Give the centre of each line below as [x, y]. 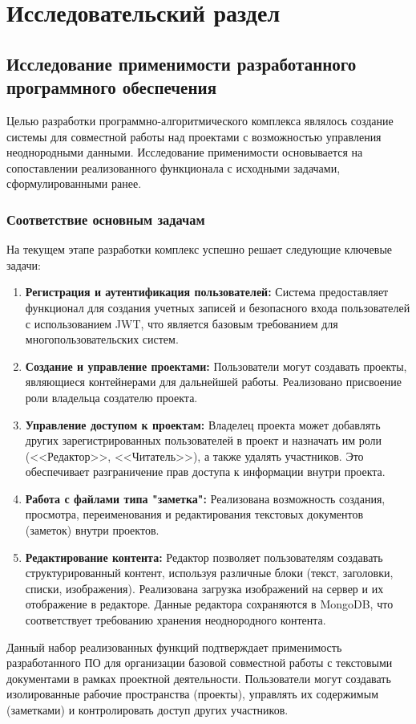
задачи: [24, 264]
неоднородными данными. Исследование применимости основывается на [185, 152]
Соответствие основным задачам [106, 219]
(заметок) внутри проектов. [92, 530]
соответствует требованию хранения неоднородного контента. [176, 620]
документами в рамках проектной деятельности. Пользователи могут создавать [199, 678]
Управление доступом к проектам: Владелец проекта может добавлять [203, 424]
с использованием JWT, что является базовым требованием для [182, 323]
